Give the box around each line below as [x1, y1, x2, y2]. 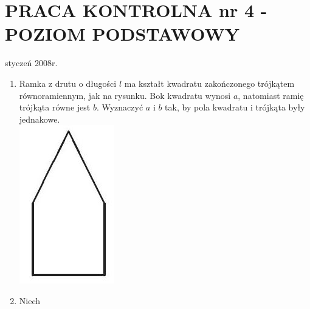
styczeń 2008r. [5, 56, 58, 69]
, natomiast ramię [238, 89, 304, 101]
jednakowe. [19, 112, 60, 125]
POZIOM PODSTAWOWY [5, 21, 240, 46]
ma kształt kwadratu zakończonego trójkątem [124, 76, 295, 89]
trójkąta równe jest [19, 101, 91, 114]
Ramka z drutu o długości [19, 76, 117, 89]
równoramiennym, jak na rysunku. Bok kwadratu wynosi [19, 89, 231, 101]
